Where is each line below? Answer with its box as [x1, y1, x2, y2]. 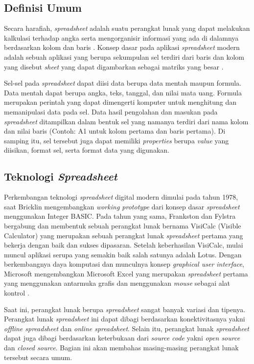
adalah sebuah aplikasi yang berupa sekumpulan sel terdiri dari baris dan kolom [4, 51, 245, 62]
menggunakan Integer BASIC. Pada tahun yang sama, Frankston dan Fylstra [4, 211, 236, 221]
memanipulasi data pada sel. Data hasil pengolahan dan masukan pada [4, 106, 218, 116]
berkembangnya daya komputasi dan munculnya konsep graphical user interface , [4, 259, 244, 269]
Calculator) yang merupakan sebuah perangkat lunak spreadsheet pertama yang [4, 230, 243, 240]
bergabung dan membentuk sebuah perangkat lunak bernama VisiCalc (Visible [4, 220, 241, 230]
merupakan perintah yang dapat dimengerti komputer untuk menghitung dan [4, 97, 237, 107]
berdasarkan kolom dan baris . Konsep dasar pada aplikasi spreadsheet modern [4, 42, 240, 52]
